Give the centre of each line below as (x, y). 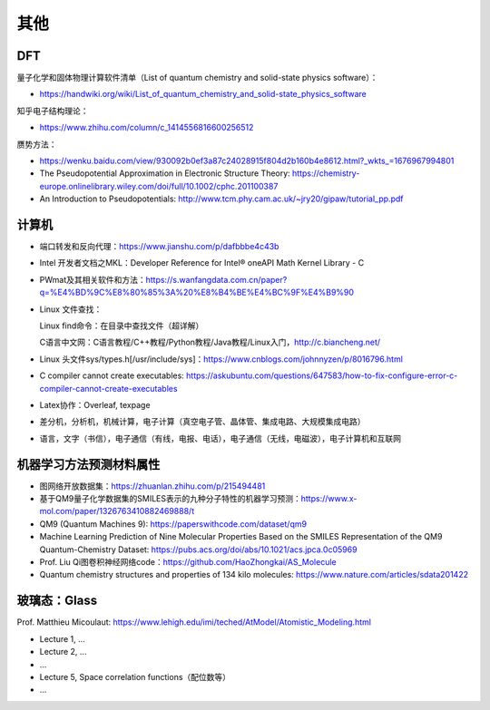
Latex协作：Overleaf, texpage (95, 405)
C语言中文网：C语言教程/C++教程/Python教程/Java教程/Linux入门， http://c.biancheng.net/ (210, 342)
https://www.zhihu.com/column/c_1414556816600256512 (147, 128)
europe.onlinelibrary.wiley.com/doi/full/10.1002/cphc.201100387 (159, 186)
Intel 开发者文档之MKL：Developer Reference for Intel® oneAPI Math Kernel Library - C (202, 263)
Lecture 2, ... (63, 652)
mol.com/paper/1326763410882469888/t (117, 511)
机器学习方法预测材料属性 (88, 464)
